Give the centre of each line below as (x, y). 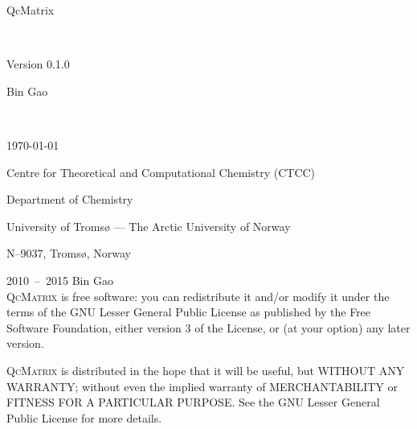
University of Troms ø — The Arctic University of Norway (149, 226)
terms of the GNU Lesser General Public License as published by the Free (189, 312)
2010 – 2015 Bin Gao (60, 280)
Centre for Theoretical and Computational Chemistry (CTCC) (161, 172)
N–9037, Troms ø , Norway (69, 253)
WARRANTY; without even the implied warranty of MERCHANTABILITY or (202, 386)
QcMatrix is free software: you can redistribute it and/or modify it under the (198, 296)
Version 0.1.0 (38, 64)
